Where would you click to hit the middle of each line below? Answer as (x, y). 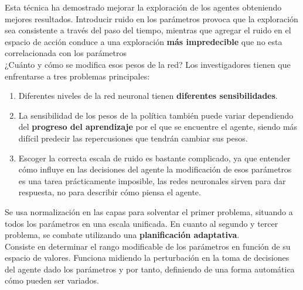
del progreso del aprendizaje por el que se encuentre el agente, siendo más (158, 127)
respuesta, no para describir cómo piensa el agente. (110, 192)
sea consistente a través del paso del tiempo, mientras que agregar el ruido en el (148, 30)
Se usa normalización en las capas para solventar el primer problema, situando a (149, 211)
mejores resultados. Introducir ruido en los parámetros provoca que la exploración (151, 18)
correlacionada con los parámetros (66, 53)
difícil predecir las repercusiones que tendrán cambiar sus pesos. (133, 138)
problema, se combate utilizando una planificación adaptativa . (122, 235)
